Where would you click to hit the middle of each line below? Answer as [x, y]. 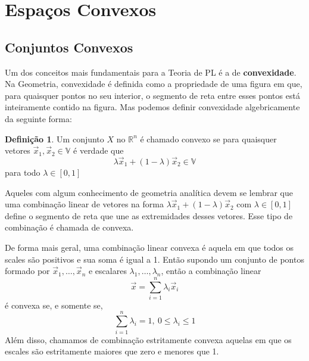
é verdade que [99, 150]
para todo [23, 172]
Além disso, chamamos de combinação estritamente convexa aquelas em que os [148, 339]
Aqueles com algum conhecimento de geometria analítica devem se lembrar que [149, 192]
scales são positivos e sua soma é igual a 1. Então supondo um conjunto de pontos [154, 259]
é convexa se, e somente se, [54, 305]
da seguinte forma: [38, 118]
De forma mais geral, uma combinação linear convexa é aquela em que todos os [149, 247]
